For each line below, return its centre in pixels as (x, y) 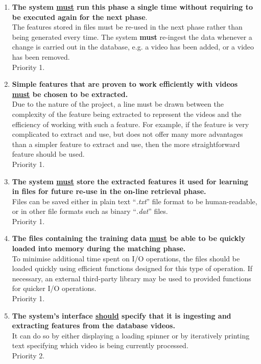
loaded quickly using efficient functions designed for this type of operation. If (132, 268)
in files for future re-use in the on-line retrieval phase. (109, 191)
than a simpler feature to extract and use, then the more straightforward (126, 144)
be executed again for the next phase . (80, 17)
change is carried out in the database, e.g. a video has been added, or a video (133, 47)
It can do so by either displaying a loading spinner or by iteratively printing (131, 335)
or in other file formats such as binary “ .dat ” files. (90, 211)
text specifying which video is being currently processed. (100, 345)
